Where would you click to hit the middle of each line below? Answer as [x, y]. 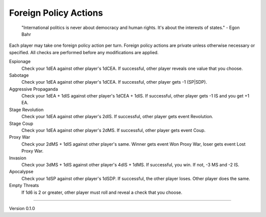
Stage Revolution [26, 109]
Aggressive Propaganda [33, 89]
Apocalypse [21, 172]
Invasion [18, 158]
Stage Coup [21, 124]
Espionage [20, 62]
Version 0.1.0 [22, 208]
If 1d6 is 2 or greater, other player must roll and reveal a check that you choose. [102, 192]
